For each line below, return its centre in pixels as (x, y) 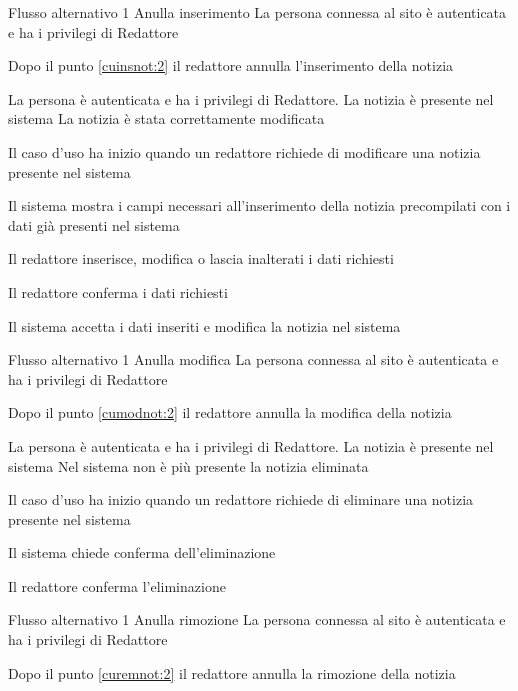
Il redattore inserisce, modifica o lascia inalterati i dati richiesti (201, 258)
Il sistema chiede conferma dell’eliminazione (142, 552)
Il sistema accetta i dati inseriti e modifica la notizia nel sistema (204, 325)
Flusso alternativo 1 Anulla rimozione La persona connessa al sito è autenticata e (257, 619)
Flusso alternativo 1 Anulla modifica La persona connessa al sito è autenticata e (253, 359)
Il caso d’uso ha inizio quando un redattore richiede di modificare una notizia (244, 151)
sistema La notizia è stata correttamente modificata (166, 118)
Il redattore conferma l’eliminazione (117, 585)
